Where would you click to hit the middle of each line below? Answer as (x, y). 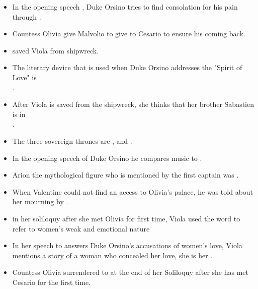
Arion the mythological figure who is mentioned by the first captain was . (125, 175)
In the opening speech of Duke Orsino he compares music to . (107, 158)
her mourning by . (40, 201)
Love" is (24, 77)
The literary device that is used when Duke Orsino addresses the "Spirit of (127, 67)
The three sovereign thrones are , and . (72, 140)
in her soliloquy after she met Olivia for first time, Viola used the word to (126, 218)
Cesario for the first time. (52, 282)
